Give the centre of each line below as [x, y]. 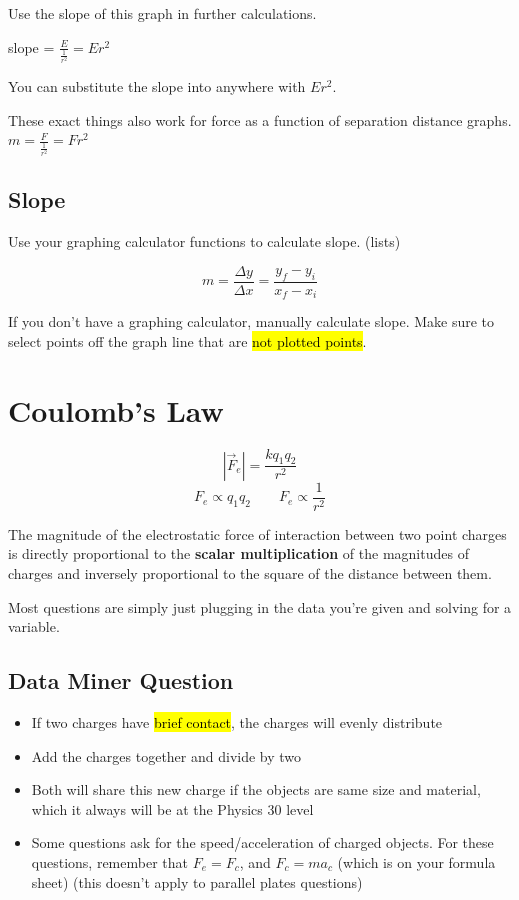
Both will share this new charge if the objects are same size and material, [256, 789]
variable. [34, 626]
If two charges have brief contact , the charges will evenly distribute [237, 722]
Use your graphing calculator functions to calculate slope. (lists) [204, 241]
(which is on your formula [416, 861]
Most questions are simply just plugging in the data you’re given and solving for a [260, 606]
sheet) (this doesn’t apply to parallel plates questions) [197, 881]
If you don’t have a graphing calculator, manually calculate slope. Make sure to [251, 321]
